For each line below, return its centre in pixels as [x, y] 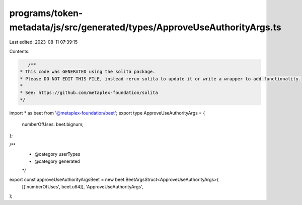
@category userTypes [57, 154]
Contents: [19, 51]
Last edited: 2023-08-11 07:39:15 [44, 42]
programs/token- [46, 13]
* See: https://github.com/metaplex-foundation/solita [89, 93]
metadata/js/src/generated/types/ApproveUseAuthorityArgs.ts [145, 27]
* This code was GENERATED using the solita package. [88, 72]
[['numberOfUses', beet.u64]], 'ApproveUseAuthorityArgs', [83, 186]
